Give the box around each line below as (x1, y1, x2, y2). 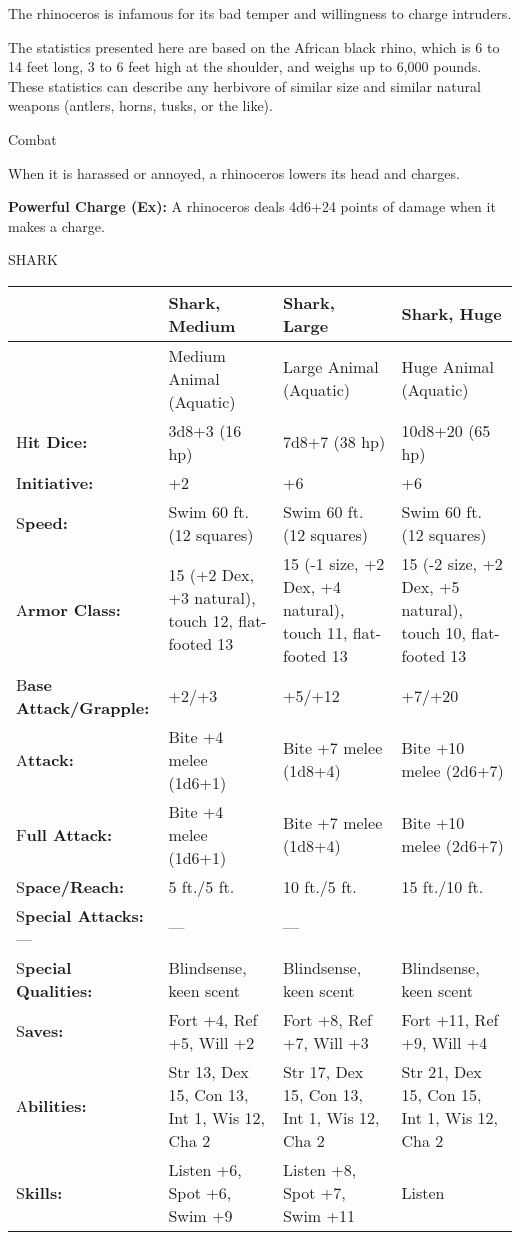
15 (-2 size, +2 (401, 551, 503, 575)
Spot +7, (282, 1180, 346, 1204)
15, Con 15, (401, 1082, 482, 1106)
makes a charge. (8, 215, 105, 236)
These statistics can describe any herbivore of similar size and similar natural (8, 75, 481, 96)
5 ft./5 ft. (168, 874, 235, 898)
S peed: (16, 511, 68, 535)
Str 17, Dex (282, 1059, 364, 1083)
